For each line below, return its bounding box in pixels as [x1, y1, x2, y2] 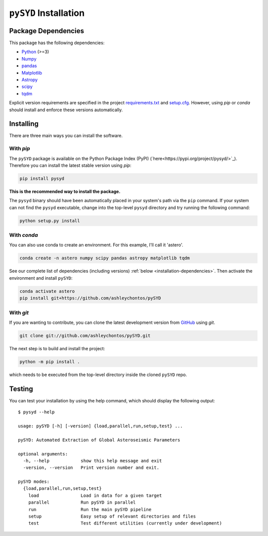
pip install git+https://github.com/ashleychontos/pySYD [19, 296, 161, 301]
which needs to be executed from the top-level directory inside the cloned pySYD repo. [9, 372, 187, 378]
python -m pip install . [19, 359, 80, 365]
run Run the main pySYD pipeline [28, 507, 151, 512]
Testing [9, 384, 33, 393]
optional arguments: [18, 451, 68, 457]
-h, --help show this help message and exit [23, 458, 162, 463]
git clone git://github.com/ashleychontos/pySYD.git [19, 333, 151, 338]
